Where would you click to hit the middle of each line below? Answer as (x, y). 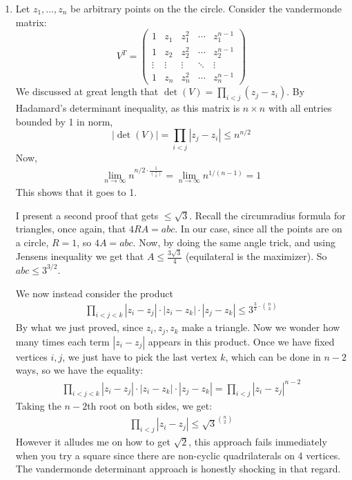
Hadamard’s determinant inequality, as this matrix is (128, 108)
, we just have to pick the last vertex (140, 356)
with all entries (300, 108)
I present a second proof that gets (87, 215)
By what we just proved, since (79, 327)
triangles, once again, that (71, 229)
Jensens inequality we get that (80, 256)
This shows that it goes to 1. (76, 192)
